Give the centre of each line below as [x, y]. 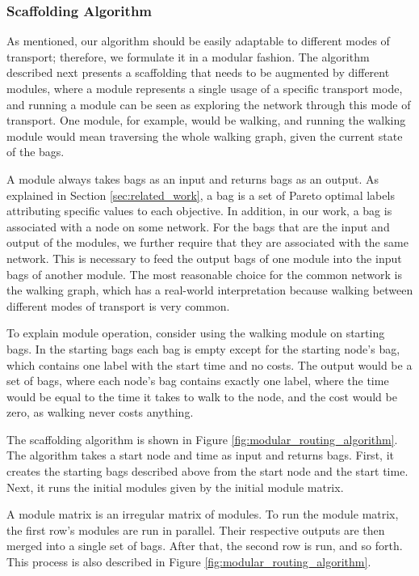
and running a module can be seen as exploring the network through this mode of [209, 104]
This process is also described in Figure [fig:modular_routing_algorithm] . [189, 562]
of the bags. [36, 152]
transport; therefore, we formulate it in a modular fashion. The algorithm [188, 56]
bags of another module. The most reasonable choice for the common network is [205, 274]
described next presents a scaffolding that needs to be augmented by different [198, 72]
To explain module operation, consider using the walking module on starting [196, 333]
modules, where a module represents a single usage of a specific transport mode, [205, 88]
